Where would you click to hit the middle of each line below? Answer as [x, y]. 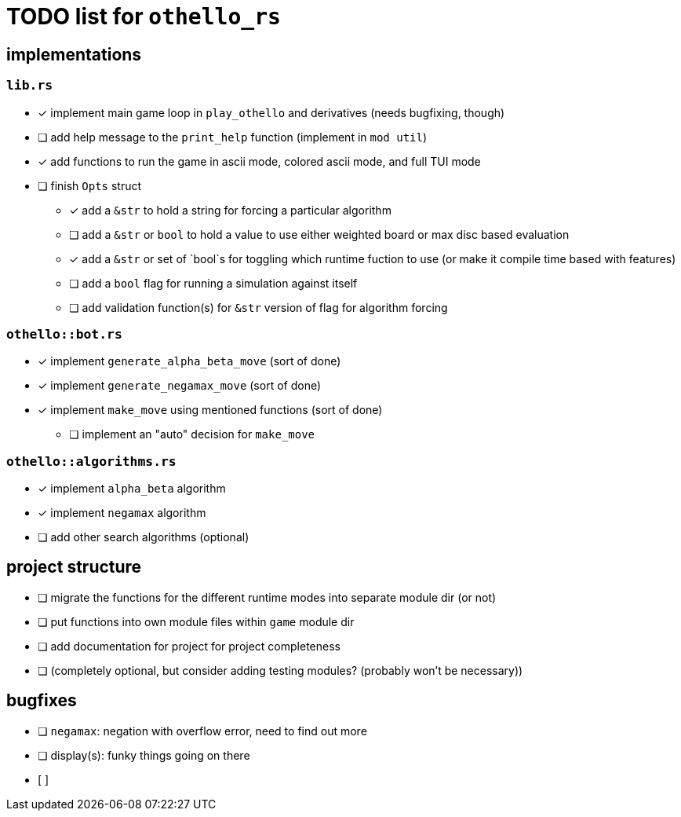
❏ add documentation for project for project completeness [189, 646]
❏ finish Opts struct [90, 185]
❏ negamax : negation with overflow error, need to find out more [202, 731]
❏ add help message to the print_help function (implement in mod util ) [233, 137]
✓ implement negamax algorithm [122, 513]
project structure [74, 567]
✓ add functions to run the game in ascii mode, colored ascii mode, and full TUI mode [259, 161]
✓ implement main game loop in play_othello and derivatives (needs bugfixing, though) [271, 112]
